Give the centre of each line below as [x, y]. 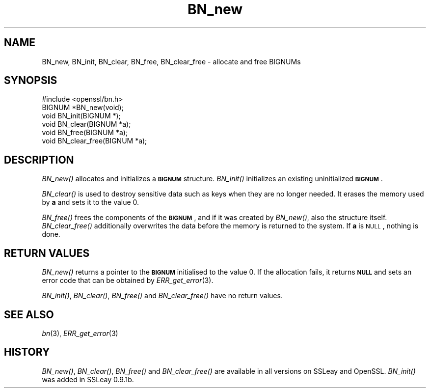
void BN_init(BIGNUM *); [81, 116]
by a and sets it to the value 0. [91, 202]
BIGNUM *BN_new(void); [83, 108]
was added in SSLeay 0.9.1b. [88, 379]
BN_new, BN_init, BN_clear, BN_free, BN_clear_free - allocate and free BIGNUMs [171, 61]
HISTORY [27, 352]
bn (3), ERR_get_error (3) [80, 333]
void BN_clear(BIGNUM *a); [86, 124]
